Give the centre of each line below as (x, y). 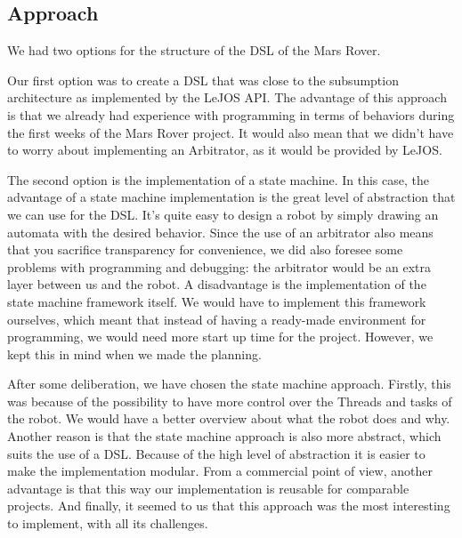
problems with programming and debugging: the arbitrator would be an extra (219, 266)
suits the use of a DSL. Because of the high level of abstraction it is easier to (216, 453)
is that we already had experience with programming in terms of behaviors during (231, 114)
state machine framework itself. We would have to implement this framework (217, 301)
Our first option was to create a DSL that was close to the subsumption (203, 80)
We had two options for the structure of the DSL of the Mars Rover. (194, 50)
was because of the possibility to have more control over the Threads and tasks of (230, 401)
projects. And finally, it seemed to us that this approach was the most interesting (229, 506)
